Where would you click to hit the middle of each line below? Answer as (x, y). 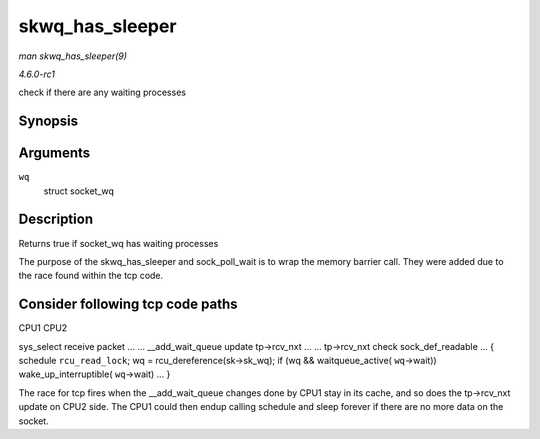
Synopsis (48, 121)
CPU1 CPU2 (43, 328)
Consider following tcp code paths (128, 304)
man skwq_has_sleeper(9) (73, 56)
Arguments (54, 153)
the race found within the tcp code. (91, 276)
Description (56, 219)
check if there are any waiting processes (102, 92)
